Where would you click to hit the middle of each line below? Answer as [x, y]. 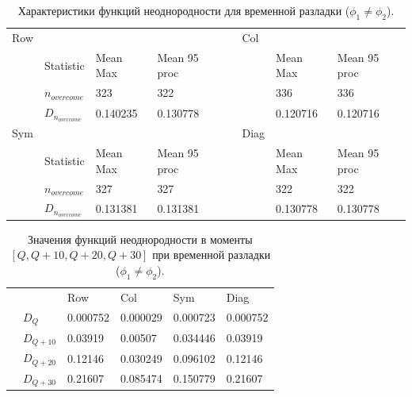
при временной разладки [212, 254]
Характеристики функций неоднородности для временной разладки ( [184, 10]
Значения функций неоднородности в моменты [140, 239]
